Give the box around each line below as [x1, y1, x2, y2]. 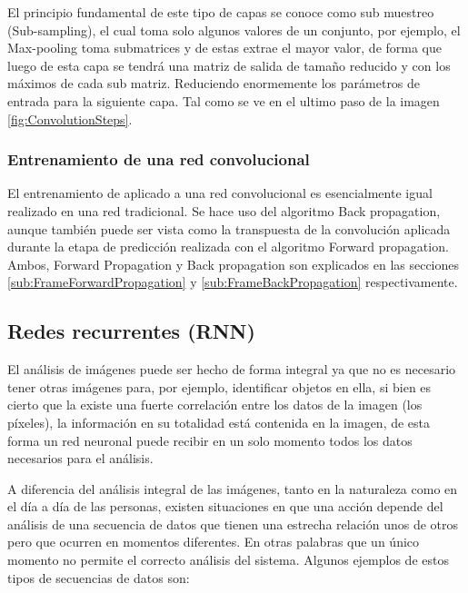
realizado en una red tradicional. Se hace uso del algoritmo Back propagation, [7, 201, 441, 220]
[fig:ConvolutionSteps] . [7, 109, 133, 128]
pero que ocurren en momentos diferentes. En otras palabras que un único [7, 532, 420, 551]
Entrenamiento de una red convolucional [7, 148, 310, 171]
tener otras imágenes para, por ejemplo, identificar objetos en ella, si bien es [7, 377, 432, 396]
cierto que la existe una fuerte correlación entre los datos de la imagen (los [7, 395, 423, 414]
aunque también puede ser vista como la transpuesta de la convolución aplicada [7, 219, 451, 238]
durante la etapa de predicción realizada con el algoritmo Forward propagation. [7, 237, 449, 256]
